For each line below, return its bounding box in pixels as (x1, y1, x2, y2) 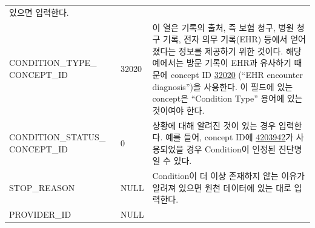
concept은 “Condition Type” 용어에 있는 (152, 92, 303, 105)
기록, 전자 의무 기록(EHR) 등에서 (163, 33, 288, 45)
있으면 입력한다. (9, 5, 69, 18)
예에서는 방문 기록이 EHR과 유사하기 (152, 56, 291, 69)
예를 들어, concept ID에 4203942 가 (165, 131, 294, 143)
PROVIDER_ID (9, 208, 71, 221)
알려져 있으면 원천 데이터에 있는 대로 (152, 181, 291, 194)
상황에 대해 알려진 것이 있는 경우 (152, 119, 276, 131)
